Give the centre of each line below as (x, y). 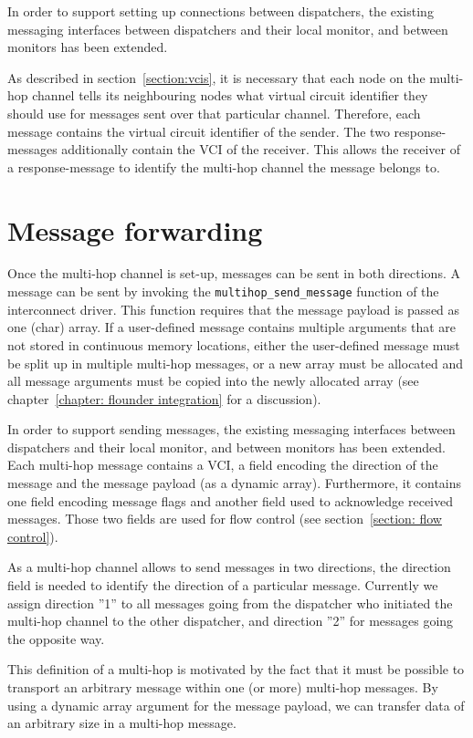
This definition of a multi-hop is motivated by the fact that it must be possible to (236, 669)
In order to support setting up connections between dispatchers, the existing (221, 11)
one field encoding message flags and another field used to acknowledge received (231, 500)
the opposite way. (56, 638)
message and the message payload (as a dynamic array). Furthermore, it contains (235, 483)
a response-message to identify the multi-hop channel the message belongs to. (224, 166)
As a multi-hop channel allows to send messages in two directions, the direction (229, 567)
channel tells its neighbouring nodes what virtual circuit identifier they (230, 95)
